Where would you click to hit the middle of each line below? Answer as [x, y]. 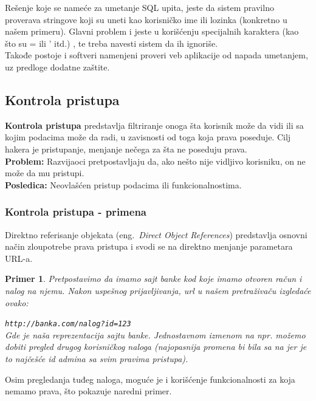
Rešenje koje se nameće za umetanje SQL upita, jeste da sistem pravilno [139, 7]
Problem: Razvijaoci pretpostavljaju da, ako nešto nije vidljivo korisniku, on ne [155, 161]
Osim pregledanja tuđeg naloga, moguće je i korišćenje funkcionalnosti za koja [150, 379]
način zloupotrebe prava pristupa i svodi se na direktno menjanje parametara [149, 246]
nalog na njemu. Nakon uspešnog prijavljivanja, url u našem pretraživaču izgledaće [158, 290]
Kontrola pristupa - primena [76, 212]
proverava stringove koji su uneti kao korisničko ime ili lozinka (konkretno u [146, 19]
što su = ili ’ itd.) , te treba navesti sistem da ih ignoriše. [112, 43]
